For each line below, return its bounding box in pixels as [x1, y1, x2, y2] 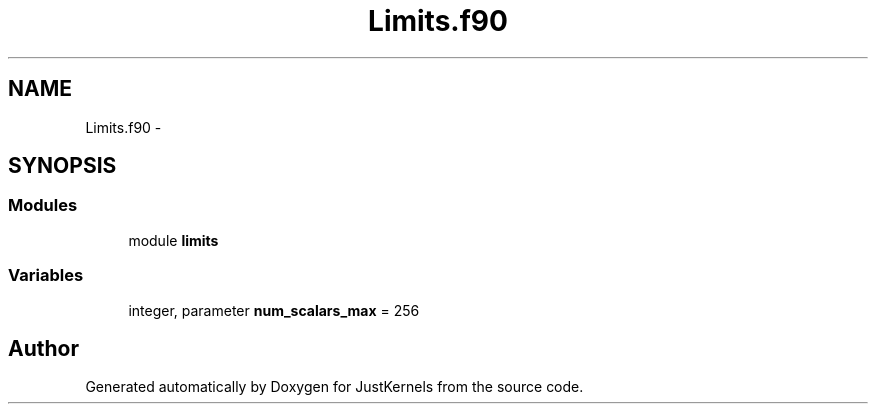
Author [8, 335, 79, 361]
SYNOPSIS [8, 153, 117, 179]
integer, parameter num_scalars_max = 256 [128, 301, 420, 319]
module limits [128, 231, 219, 249]
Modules [8, 195, 78, 216]
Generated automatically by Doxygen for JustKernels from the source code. [85, 378, 584, 396]
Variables [8, 265, 84, 286]
